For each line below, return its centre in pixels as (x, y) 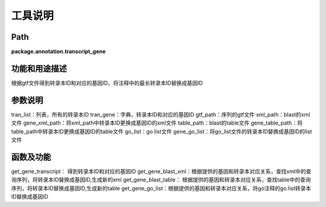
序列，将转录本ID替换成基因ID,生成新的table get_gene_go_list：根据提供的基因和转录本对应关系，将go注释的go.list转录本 (161, 188)
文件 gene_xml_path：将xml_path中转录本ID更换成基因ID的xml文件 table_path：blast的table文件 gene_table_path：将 (157, 123)
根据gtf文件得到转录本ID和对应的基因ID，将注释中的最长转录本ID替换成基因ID (107, 83)
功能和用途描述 (39, 68)
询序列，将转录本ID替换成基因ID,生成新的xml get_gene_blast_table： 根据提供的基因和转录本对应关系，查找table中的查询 (161, 180)
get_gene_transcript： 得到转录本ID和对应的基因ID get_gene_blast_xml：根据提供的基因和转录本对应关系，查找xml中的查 (161, 171)
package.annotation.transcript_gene (58, 52)
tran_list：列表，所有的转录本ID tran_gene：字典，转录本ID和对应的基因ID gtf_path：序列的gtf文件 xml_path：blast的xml (161, 114)
